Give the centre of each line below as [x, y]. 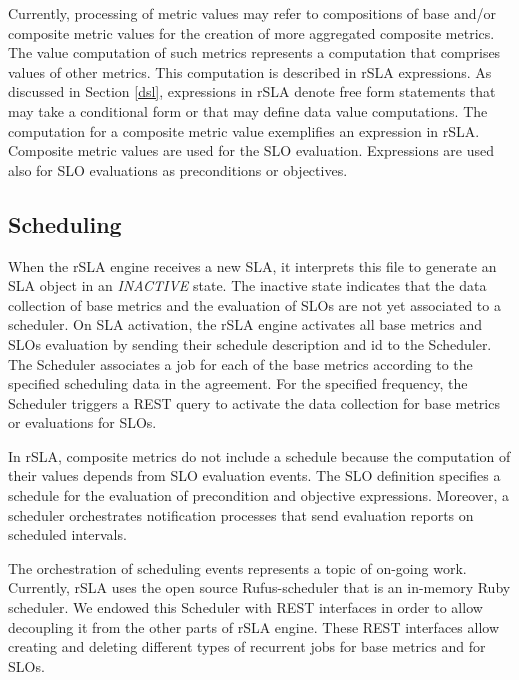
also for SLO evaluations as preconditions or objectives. [178, 169]
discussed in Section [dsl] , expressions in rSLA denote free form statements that [252, 91]
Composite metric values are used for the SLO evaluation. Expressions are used [251, 150]
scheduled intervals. [67, 534]
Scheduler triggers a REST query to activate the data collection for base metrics [254, 402]
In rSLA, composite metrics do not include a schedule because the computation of [259, 455]
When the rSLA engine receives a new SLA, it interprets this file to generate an [252, 265]
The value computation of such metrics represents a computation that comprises [254, 52]
